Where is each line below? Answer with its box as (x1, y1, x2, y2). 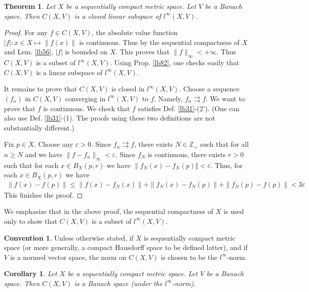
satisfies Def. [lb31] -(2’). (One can (138, 103, 240, 113)
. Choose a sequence (179, 83, 239, 94)
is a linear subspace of (36, 67, 103, 77)
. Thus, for (210, 160, 243, 170)
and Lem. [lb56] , (4, 46, 53, 57)
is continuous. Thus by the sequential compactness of (79, 37, 240, 47)
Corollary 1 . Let (4, 268, 57, 279)
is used (223, 206, 244, 216)
